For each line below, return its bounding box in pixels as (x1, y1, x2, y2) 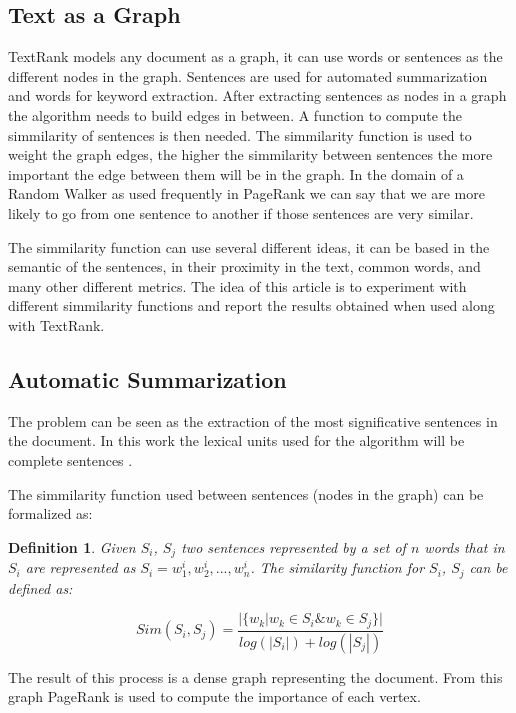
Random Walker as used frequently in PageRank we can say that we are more (8, 183, 485, 204)
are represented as (25, 557, 136, 578)
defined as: (8, 577, 73, 598)
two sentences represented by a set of (181, 536, 406, 557)
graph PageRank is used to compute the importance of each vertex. (8, 686, 421, 707)
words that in (424, 536, 505, 557)
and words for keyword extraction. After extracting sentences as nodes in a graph (8, 85, 507, 106)
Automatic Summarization (8, 363, 287, 394)
